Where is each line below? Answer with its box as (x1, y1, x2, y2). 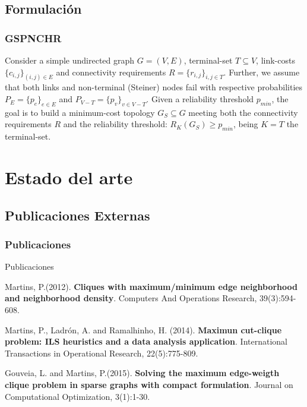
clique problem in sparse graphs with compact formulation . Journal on (5, 378, 293, 390)
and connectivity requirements (56, 65, 166, 78)
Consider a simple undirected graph (5, 54, 135, 66)
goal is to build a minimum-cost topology (5, 106, 155, 118)
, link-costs (256, 54, 295, 66)
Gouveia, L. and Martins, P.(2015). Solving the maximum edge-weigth (5, 367, 280, 379)
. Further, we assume (223, 65, 300, 78)
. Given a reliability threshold (146, 93, 254, 105)
